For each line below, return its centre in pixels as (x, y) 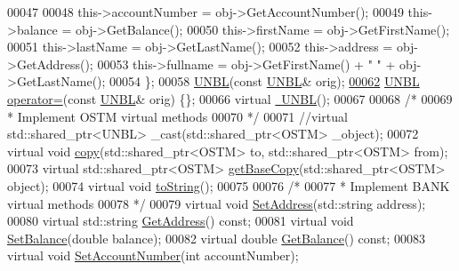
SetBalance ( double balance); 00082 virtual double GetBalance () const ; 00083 (217, 238)
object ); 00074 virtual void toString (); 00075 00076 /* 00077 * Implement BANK (229, 185)
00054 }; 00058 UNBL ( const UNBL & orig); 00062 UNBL (265, 81)
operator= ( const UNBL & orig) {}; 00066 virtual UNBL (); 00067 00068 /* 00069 (230, 98)
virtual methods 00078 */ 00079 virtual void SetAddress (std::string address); (217, 203)
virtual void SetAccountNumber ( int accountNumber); (153, 255)
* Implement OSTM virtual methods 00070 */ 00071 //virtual (177, 116)
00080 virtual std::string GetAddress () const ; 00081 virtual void (181, 221)
